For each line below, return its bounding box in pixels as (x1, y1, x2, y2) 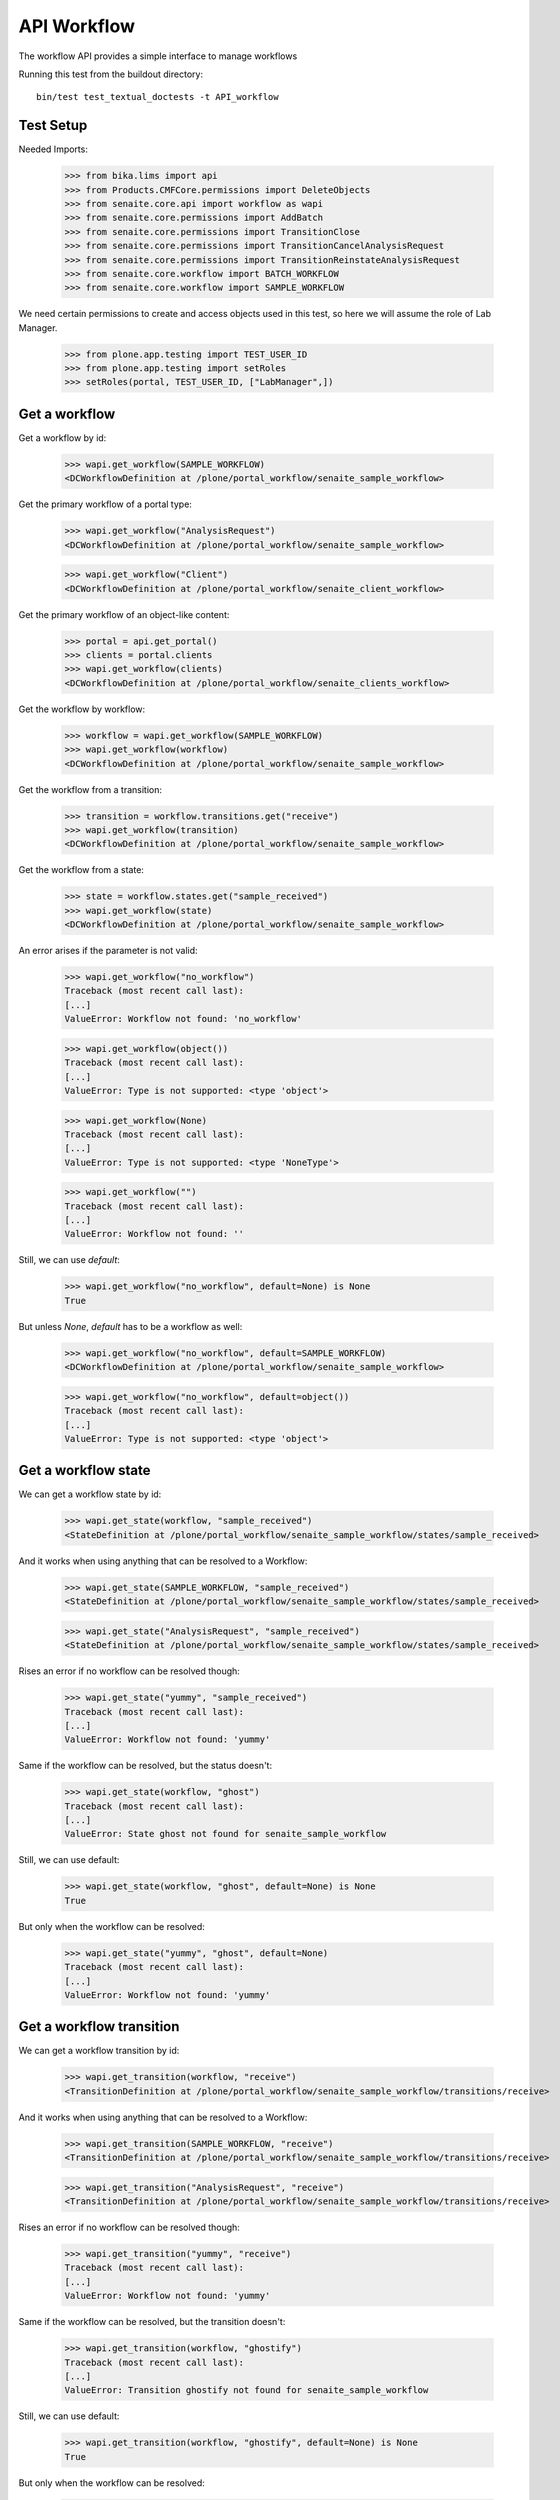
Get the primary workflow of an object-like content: (18, 608, 230, 620)
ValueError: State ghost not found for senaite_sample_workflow (64, 1828, 387, 1840)
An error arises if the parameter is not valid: (18, 945, 199, 957)
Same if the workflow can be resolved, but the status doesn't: (18, 1760, 273, 1772)
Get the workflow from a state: (18, 864, 145, 876)
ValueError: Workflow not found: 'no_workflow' (64, 1013, 302, 1025)
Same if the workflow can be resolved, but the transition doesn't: (18, 2316, 286, 2328)
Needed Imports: (18, 143, 89, 155)
